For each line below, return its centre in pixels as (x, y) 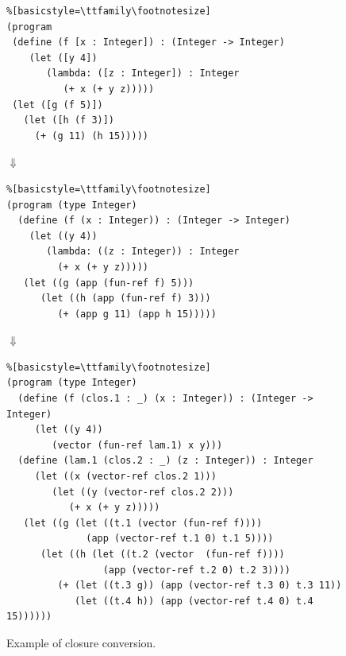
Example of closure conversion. (81, 642)
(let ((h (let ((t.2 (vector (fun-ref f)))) (162, 554)
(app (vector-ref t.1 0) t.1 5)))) (180, 539)
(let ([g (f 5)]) (58, 105)
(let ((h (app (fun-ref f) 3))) (125, 299)
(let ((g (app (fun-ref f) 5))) (109, 283)
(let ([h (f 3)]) (69, 120)
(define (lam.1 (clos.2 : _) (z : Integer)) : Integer (165, 461)
